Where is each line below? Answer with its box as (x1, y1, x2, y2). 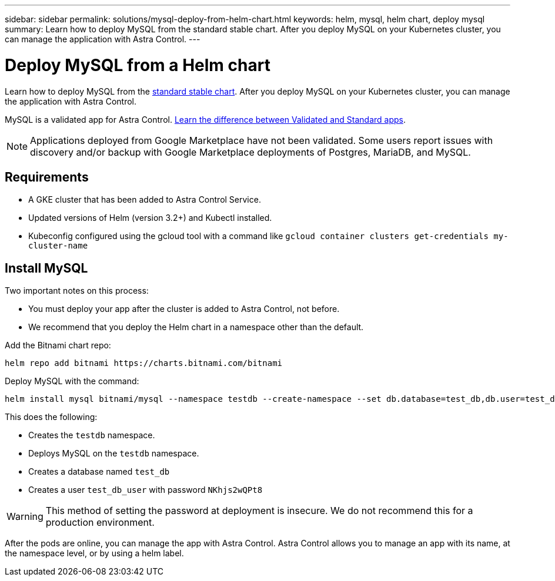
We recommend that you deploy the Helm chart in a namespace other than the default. (28, 322, 364, 333)
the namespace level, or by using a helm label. (5, 548, 184, 559)
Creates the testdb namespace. (28, 430, 155, 441)
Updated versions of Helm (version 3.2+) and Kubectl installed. (28, 213, 272, 223)
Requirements (5, 169, 89, 184)
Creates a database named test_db (28, 466, 170, 477)
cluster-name (28, 241, 88, 251)
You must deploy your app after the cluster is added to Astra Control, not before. (28, 304, 340, 314)
